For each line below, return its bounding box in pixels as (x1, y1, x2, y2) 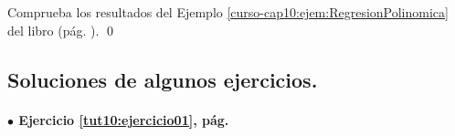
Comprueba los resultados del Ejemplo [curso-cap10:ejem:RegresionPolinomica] (7, 3, 449, 21)
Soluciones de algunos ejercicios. (7, 65, 318, 93)
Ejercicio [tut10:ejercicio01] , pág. (18, 110, 229, 129)
